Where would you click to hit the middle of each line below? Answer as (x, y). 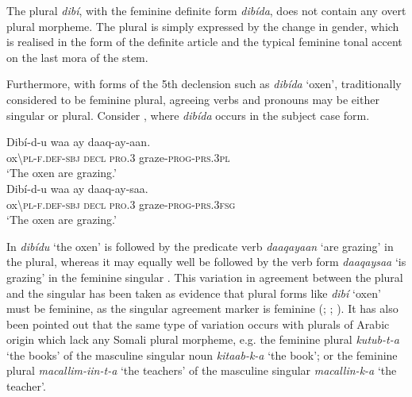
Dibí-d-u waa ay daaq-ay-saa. (77, 188)
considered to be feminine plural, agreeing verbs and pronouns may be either (193, 99)
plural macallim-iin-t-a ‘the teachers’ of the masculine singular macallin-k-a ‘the (202, 370)
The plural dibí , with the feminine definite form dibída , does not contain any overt (206, 10)
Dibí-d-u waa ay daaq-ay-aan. (79, 142)
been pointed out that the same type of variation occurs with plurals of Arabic (198, 324)
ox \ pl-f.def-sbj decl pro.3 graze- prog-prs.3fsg (121, 204)
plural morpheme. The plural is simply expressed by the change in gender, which (203, 26)
